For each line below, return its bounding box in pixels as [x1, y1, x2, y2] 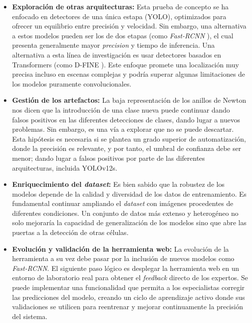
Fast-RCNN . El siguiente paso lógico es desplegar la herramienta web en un [12, 263, 239, 273]
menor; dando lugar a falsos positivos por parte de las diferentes [12, 152, 205, 163]
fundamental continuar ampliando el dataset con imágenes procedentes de [12, 198, 233, 208]
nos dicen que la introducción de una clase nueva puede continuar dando [12, 104, 230, 115]
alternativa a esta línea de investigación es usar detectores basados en [12, 49, 222, 59]
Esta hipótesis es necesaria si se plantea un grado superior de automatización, [12, 133, 246, 144]
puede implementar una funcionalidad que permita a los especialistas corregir [12, 282, 245, 293]
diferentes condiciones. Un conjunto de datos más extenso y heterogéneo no [12, 207, 239, 218]
